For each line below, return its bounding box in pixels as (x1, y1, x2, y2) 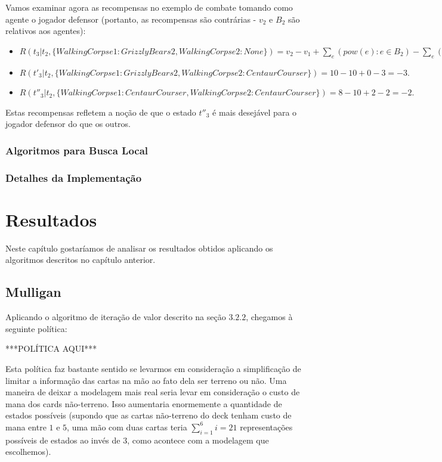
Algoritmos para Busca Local (5, 142, 149, 157)
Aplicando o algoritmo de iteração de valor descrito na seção (5, 311, 226, 323)
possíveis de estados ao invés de (5, 433, 120, 446)
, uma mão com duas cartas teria (67, 420, 187, 433)
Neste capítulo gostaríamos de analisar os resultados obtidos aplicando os (5, 241, 273, 254)
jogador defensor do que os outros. (5, 117, 131, 130)
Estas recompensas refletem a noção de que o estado (5, 106, 196, 118)
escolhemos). (5, 445, 51, 458)
